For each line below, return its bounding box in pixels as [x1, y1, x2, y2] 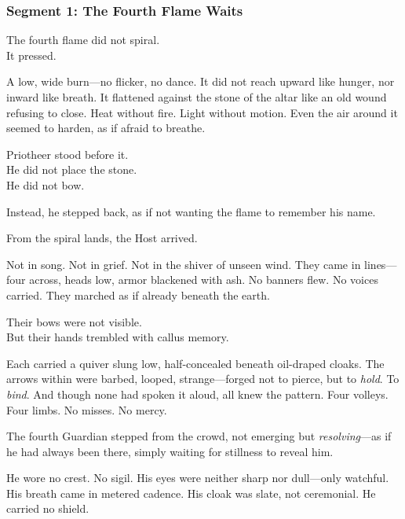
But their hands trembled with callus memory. [6, 329, 229, 345]
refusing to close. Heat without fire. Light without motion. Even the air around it [6, 104, 398, 120]
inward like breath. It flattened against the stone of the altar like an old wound [6, 89, 387, 105]
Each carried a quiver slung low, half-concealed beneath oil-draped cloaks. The [6, 355, 385, 371]
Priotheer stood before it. [6, 145, 129, 162]
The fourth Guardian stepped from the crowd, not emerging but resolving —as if [6, 428, 392, 444]
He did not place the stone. [6, 161, 137, 178]
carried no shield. [6, 500, 89, 517]
